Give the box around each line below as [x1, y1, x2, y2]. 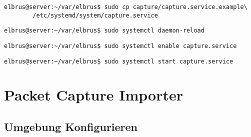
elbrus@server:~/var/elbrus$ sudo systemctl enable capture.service [4, 42, 237, 49]
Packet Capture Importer [4, 84, 183, 105]
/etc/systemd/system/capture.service [32, 11, 158, 19]
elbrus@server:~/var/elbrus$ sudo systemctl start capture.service [4, 57, 233, 65]
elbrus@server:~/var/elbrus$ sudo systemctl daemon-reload [4, 27, 204, 34]
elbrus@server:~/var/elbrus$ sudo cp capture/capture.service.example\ [4, 3, 247, 10]
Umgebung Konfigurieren [4, 119, 138, 134]
